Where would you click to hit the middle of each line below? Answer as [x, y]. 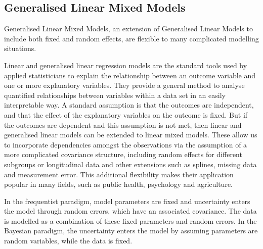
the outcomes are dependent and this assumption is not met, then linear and [123, 124]
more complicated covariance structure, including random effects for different [123, 154]
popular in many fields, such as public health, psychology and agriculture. [118, 184]
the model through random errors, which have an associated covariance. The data [130, 211]
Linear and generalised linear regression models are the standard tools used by [126, 65]
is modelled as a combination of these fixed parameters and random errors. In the [130, 220]
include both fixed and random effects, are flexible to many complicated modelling [131, 38]
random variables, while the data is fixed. [68, 241]
